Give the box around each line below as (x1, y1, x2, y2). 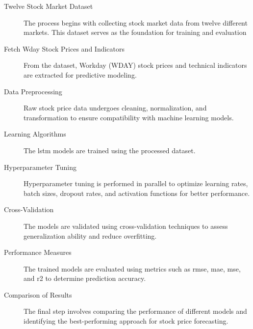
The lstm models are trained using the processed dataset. (24, 145, 196, 155)
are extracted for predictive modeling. (24, 69, 137, 80)
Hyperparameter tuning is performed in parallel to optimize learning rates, (24, 178, 248, 189)
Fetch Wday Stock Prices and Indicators (4, 43, 125, 54)
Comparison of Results (4, 289, 72, 300)
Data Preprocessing (4, 86, 62, 96)
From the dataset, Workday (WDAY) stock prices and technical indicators (24, 60, 247, 70)
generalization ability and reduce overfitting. (24, 230, 157, 241)
